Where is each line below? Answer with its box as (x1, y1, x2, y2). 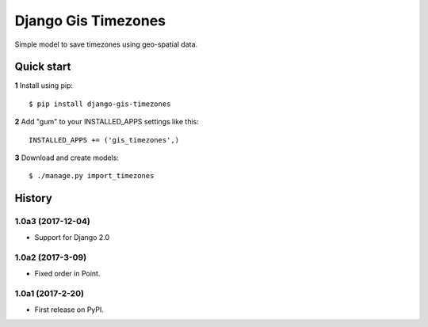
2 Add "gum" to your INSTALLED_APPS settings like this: (14, 117, 200, 127)
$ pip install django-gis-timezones (29, 99, 171, 108)
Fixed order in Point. (34, 268, 101, 278)
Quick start (14, 60, 71, 74)
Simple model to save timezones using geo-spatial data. (14, 40, 198, 49)
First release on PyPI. (34, 305, 105, 314)
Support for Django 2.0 (34, 232, 110, 241)
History (14, 192, 53, 205)
